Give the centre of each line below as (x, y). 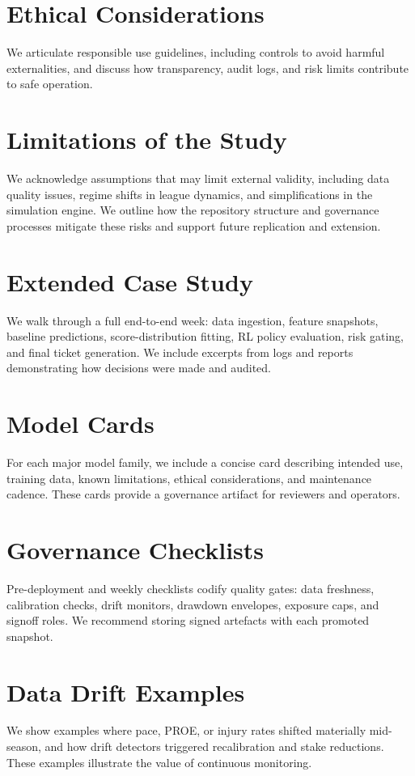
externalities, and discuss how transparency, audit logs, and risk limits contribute (208, 68)
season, (24, 746)
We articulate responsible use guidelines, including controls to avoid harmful (196, 52)
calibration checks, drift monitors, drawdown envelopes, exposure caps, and (193, 604)
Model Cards (80, 424)
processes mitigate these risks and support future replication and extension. (194, 225)
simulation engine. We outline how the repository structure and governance (193, 210)
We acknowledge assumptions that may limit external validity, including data (198, 178)
